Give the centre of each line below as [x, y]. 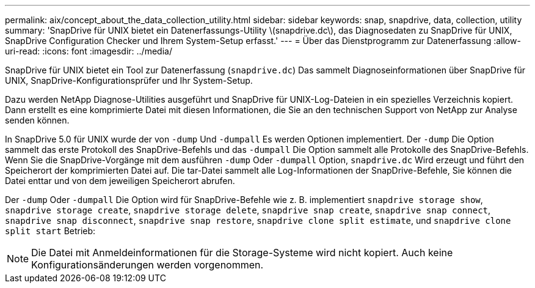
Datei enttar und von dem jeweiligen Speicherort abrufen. [120, 181]
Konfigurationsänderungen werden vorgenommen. [147, 265]
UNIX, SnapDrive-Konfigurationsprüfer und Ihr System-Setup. [129, 80]
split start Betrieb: [50, 231]
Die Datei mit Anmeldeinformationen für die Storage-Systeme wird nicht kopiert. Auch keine [242, 253]
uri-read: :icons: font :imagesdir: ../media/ [89, 51]
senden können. [37, 120]
